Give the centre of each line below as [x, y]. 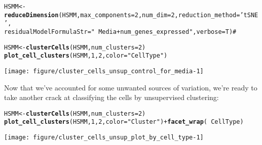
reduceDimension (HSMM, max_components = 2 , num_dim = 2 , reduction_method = [122, 15]
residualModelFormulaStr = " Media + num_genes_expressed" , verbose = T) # [120, 32]
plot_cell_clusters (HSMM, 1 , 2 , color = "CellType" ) [86, 56]
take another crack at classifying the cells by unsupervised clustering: [111, 97]
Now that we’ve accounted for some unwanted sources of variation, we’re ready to [131, 87]
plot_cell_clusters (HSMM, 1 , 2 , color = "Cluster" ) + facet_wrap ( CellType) [124, 122]
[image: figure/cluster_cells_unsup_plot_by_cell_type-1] [104, 138]
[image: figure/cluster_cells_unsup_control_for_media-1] [104, 71]
